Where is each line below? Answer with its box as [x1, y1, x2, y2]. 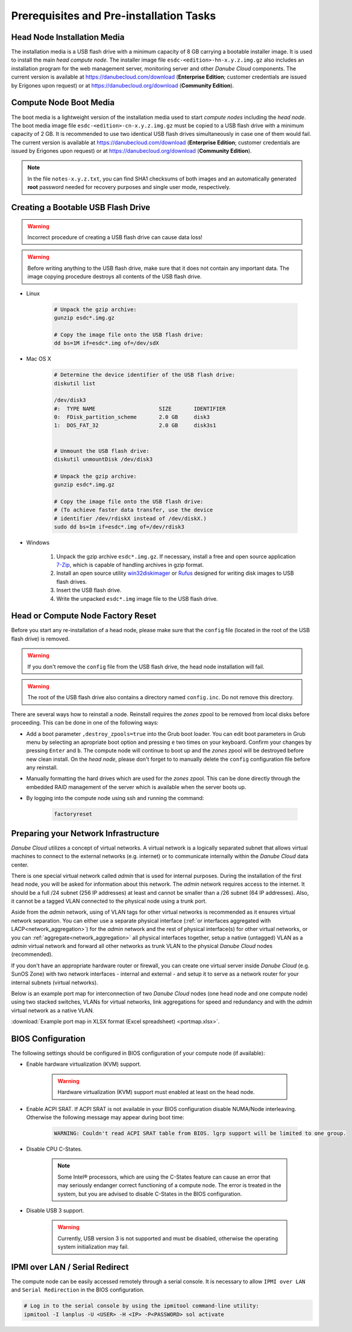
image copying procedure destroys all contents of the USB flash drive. [27, 273, 202, 280]
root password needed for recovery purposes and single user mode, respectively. [27, 184, 231, 191]
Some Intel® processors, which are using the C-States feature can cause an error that [57, 1173, 271, 1180]
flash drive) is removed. [11, 635, 70, 642]
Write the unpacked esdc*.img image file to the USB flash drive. [56, 595, 218, 602]
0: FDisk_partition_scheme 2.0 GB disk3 [54, 414, 210, 421]
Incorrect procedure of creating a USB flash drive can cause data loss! [27, 234, 203, 241]
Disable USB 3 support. [26, 1206, 84, 1214]
